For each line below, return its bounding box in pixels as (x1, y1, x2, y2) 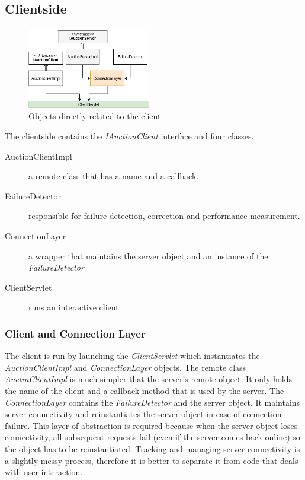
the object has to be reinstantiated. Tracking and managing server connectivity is (5, 442, 300, 454)
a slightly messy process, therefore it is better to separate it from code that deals (5, 454, 298, 466)
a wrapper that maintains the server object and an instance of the (28, 249, 268, 262)
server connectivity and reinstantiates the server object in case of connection (5, 408, 282, 420)
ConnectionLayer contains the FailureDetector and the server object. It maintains (5, 396, 300, 408)
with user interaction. (5, 466, 83, 478)
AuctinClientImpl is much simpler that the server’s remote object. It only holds (5, 373, 292, 385)
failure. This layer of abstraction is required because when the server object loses (5, 419, 298, 431)
